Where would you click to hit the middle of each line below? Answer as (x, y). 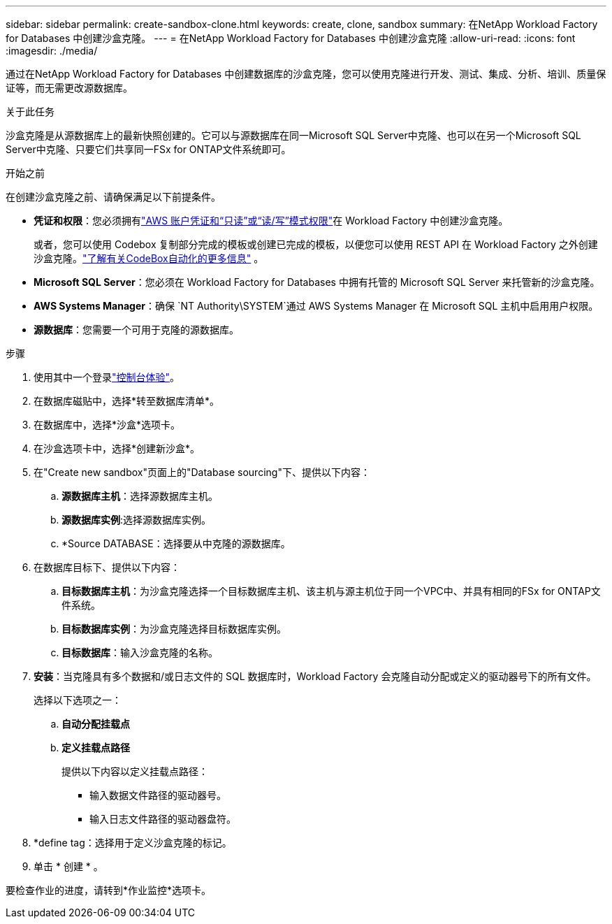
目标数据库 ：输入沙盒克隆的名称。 (140, 652)
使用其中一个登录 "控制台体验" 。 (107, 377)
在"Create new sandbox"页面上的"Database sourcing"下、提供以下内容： (202, 472)
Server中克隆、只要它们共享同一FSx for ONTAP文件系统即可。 (148, 149)
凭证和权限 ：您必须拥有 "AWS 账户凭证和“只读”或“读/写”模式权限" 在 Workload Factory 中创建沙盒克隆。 (271, 221)
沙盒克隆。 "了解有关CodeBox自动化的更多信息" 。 (149, 258)
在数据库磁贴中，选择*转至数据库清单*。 (127, 401)
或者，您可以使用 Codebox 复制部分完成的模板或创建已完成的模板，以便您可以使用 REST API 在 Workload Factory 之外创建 (316, 244)
